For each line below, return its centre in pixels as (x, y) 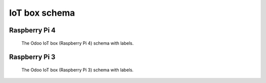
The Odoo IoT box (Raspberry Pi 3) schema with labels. (78, 70)
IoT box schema (42, 13)
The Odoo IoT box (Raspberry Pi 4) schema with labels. (78, 43)
